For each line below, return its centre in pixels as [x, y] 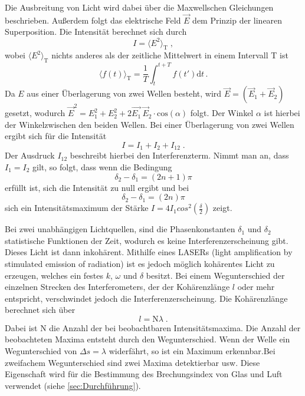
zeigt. [222, 208]
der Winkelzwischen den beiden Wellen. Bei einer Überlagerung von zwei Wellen [150, 124]
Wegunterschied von [41, 351]
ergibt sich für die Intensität [56, 136]
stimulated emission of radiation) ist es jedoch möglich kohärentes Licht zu [140, 263]
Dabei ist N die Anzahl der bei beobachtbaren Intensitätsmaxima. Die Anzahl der [153, 327]
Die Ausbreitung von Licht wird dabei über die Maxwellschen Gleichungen [139, 7]
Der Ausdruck [30, 155]
